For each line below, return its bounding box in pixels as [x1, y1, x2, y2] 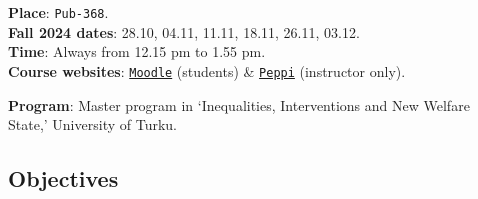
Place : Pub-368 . [8, 2, 109, 22]
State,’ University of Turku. [8, 114, 177, 135]
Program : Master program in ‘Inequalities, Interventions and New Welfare [8, 94, 470, 115]
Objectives [8, 163, 119, 194]
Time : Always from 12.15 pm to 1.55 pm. [8, 41, 266, 62]
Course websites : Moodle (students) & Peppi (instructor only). [8, 60, 406, 81]
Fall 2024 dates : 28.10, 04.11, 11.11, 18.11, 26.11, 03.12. [8, 21, 360, 42]
